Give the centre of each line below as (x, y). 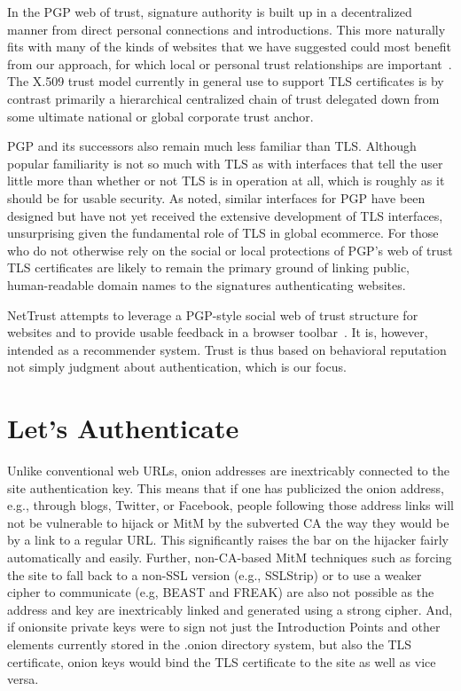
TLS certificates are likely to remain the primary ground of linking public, (208, 267)
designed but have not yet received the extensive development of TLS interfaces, (225, 215)
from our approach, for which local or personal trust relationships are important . (230, 63)
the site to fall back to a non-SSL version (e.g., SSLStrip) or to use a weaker (215, 574)
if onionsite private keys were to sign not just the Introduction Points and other (224, 627)
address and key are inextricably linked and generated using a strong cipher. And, (230, 609)
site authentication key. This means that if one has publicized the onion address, (226, 487)
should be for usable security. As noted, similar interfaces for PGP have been (216, 197)
